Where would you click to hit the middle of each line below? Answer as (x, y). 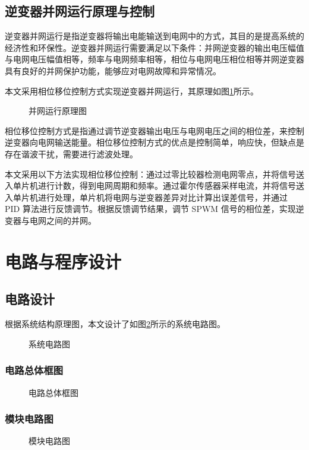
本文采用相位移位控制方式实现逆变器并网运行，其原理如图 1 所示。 (132, 91)
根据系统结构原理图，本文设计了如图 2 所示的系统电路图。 (115, 324)
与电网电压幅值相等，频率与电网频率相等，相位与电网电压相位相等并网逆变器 (154, 59)
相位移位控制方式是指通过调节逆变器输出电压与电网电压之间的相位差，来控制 (154, 130)
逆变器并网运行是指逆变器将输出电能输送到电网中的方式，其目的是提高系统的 (154, 36)
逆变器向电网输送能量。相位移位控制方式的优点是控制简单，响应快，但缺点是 (154, 142)
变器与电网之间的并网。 (51, 220)
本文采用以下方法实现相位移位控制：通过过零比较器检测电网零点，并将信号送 (154, 174)
